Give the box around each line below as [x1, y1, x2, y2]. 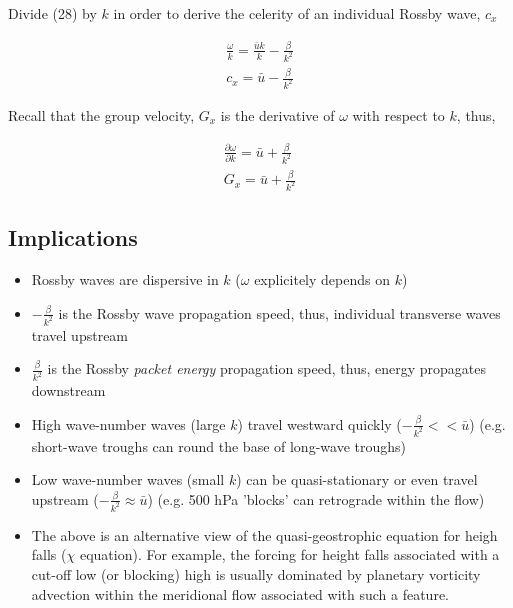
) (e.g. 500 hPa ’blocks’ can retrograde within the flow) [147, 488, 485, 509]
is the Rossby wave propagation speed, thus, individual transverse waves [58, 302, 501, 323]
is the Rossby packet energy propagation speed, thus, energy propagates [47, 358, 486, 379]
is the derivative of [220, 105, 335, 126]
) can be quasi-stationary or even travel [236, 469, 478, 490]
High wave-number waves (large [31, 413, 226, 434]
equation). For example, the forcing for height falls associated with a [79, 544, 500, 565]
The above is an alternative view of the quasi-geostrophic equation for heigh [31, 524, 498, 545]
